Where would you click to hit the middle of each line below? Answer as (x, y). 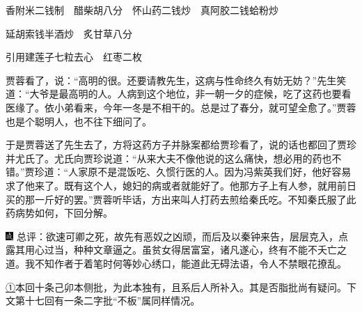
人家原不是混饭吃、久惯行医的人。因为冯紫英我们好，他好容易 (210, 172)
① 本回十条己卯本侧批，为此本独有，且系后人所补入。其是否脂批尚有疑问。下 (181, 287)
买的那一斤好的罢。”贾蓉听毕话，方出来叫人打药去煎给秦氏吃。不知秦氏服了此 (181, 199)
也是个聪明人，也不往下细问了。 (79, 121)
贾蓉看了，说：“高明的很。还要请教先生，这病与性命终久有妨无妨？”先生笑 (176, 80)
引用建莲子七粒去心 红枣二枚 (74, 57)
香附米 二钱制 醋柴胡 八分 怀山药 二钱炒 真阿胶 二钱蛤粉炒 (142, 10)
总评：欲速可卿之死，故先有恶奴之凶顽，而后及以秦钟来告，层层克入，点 (182, 236)
